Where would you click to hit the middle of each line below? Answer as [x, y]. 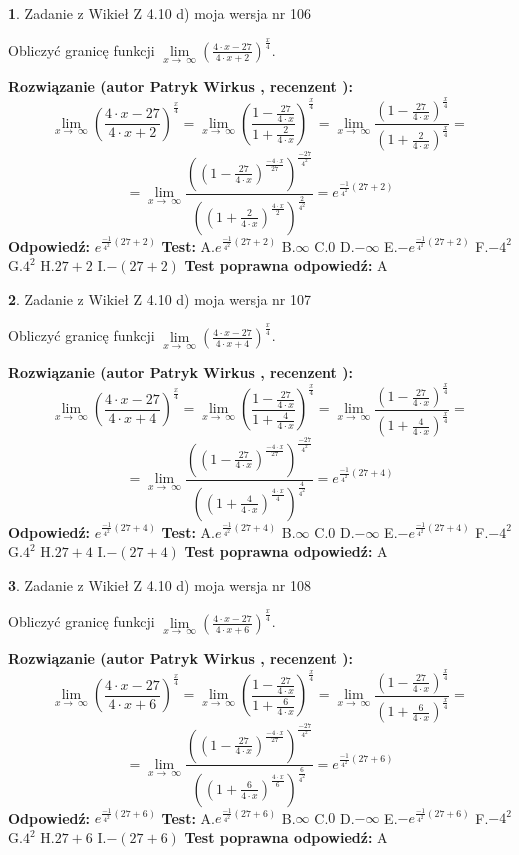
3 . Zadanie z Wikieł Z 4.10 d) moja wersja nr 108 [160, 584]
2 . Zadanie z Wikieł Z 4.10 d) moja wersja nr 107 [160, 298]
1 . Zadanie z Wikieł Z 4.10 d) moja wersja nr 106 [160, 13]
